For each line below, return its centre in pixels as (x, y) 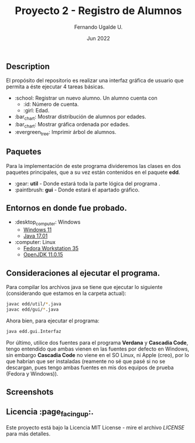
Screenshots (30, 392)
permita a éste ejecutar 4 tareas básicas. (55, 87)
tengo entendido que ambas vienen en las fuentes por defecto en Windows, (97, 349)
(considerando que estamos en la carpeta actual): (66, 293)
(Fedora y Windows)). (32, 373)
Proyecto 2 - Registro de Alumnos (98, 11)
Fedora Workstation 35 (51, 248)
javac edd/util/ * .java (34, 304)
